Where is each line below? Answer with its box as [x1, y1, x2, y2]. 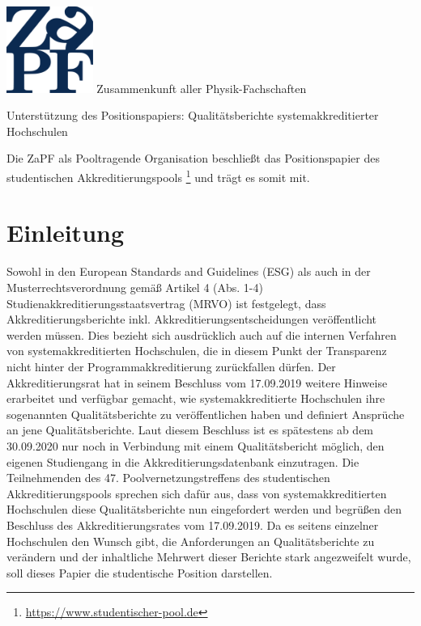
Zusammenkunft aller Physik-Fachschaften [96, 79, 307, 96]
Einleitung [6, 216, 125, 249]
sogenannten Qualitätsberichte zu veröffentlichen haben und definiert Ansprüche [6, 405, 405, 422]
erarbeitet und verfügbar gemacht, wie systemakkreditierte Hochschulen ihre [6, 390, 385, 407]
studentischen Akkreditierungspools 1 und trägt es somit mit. [6, 167, 310, 185]
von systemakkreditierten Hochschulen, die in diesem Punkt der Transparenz [6, 342, 387, 359]
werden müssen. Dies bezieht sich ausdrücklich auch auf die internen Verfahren [6, 326, 397, 343]
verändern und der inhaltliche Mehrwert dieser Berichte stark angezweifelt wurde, [6, 548, 411, 565]
